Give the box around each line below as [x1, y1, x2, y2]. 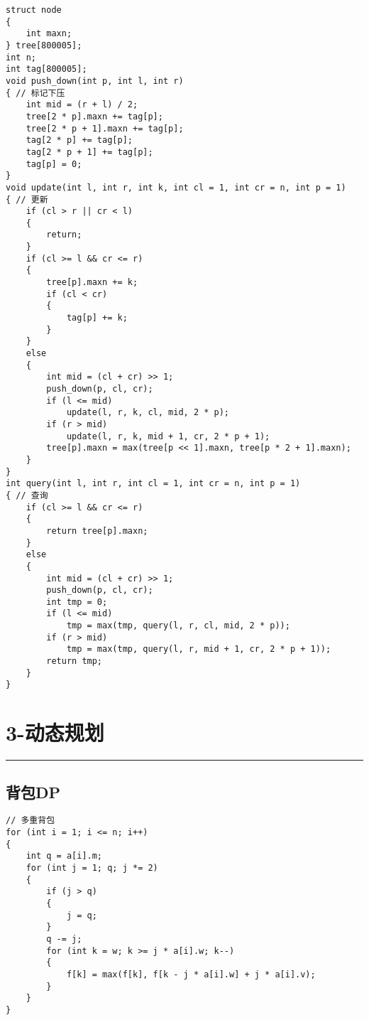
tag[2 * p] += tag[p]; [26, 135, 133, 146]
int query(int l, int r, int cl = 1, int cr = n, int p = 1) [6, 478, 301, 489]
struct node [6, 5, 62, 15]
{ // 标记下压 [6, 87, 65, 98]
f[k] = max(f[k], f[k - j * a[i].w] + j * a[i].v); [66, 969, 316, 979]
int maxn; [26, 28, 72, 39]
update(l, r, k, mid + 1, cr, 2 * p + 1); [66, 431, 270, 441]
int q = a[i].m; [26, 851, 103, 861]
